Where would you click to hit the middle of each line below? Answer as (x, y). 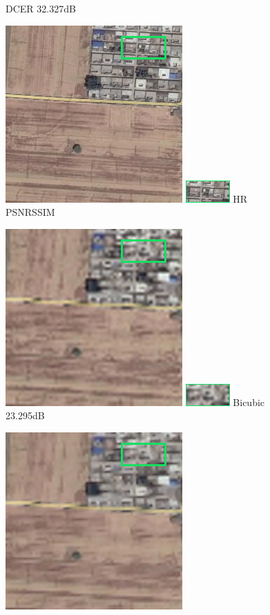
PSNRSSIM (30, 212)
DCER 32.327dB (41, 8)
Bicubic (249, 402)
